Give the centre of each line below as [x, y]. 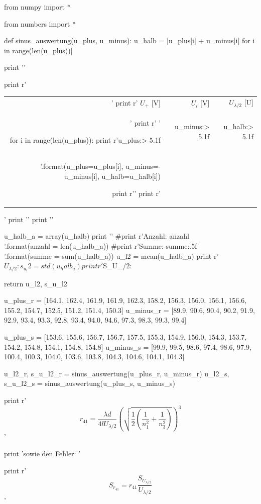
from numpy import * [37, 7]
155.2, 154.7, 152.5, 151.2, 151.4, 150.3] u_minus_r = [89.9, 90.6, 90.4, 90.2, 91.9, [129, 310]
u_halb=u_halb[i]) [131, 176]
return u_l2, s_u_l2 [36, 283]
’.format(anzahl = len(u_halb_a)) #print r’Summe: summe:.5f [101, 245]
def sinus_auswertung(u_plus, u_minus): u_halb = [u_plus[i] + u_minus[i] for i [129, 40]
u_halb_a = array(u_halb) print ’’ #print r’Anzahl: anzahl [97, 236]
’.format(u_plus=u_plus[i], [82, 166]
